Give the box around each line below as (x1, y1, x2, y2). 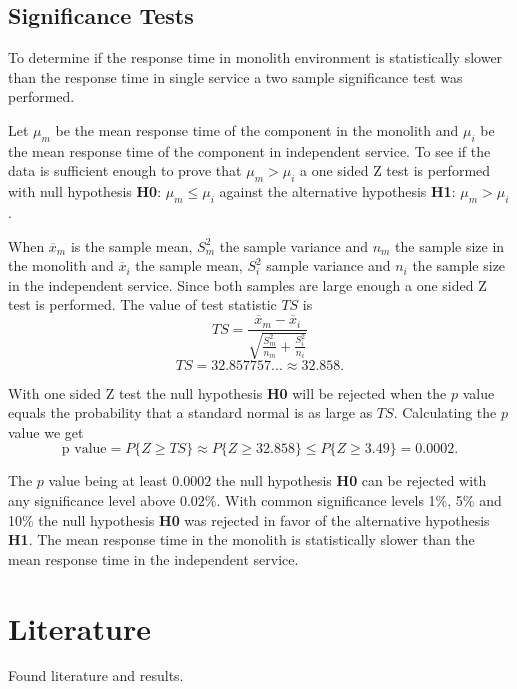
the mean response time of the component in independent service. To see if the (8, 140, 491, 161)
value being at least (48, 470, 168, 491)
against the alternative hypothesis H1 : (219, 181, 456, 202)
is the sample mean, (70, 235, 193, 256)
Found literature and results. (8, 665, 184, 686)
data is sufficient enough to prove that (8, 160, 242, 181)
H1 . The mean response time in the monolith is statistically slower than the (8, 529, 475, 550)
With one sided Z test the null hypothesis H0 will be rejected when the (8, 382, 447, 403)
